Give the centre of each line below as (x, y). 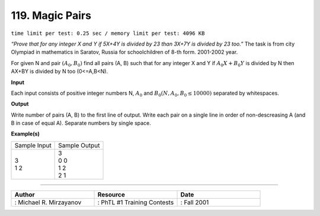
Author (25, 194)
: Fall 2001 (195, 202)
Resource (111, 194)
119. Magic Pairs (51, 15)
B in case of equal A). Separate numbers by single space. (81, 123)
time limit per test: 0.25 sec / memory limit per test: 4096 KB (108, 33)
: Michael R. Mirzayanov (48, 202)
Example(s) (25, 134)
